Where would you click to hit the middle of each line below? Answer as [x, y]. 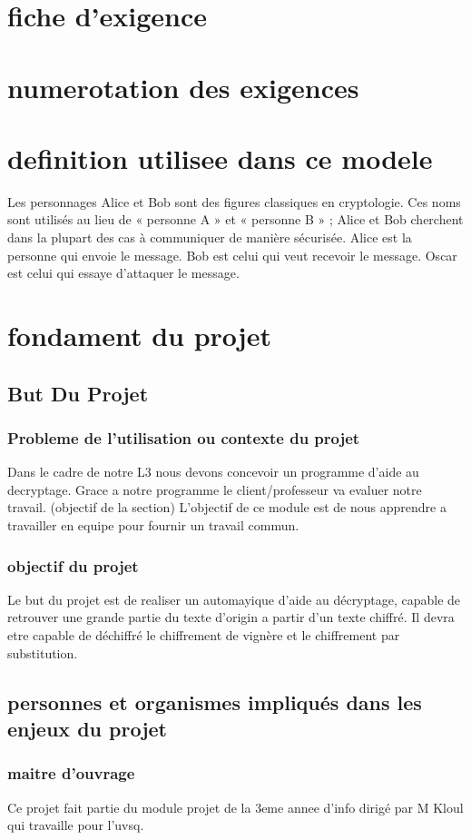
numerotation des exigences [183, 87]
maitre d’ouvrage [71, 773]
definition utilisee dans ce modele [220, 158]
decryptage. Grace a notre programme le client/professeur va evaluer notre [215, 489]
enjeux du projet [87, 728]
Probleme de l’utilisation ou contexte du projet [184, 437]
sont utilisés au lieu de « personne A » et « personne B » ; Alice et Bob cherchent [235, 219]
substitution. [43, 652]
